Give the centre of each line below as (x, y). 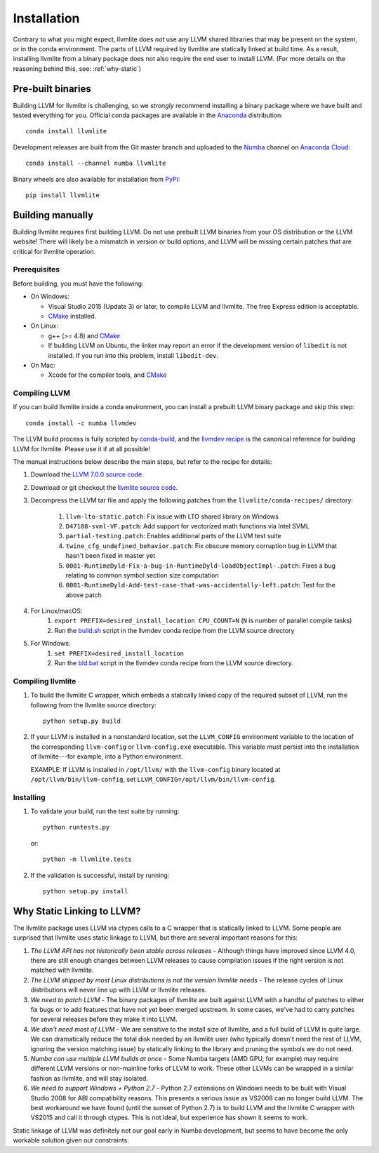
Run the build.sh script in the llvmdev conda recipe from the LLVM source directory (174, 630)
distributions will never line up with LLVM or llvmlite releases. (119, 990)
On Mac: (43, 365)
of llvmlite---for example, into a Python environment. (107, 757)
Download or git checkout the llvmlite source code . (104, 487)
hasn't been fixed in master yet (111, 556)
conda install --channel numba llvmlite (96, 164)
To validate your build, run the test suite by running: (105, 811)
